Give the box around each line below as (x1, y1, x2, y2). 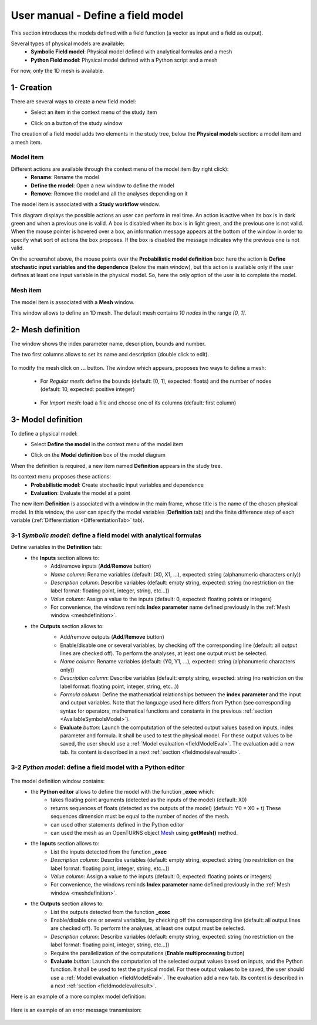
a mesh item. (11, 139, 42, 146)
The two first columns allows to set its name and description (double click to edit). (11, 351, 210, 358)
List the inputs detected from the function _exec (50, 848, 167, 855)
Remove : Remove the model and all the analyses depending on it (31, 190, 188, 197)
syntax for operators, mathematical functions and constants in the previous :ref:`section (60, 707, 272, 714)
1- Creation (11, 82, 52, 92)
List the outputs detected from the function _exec (50, 908, 170, 915)
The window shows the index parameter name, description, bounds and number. (11, 340, 206, 347)
